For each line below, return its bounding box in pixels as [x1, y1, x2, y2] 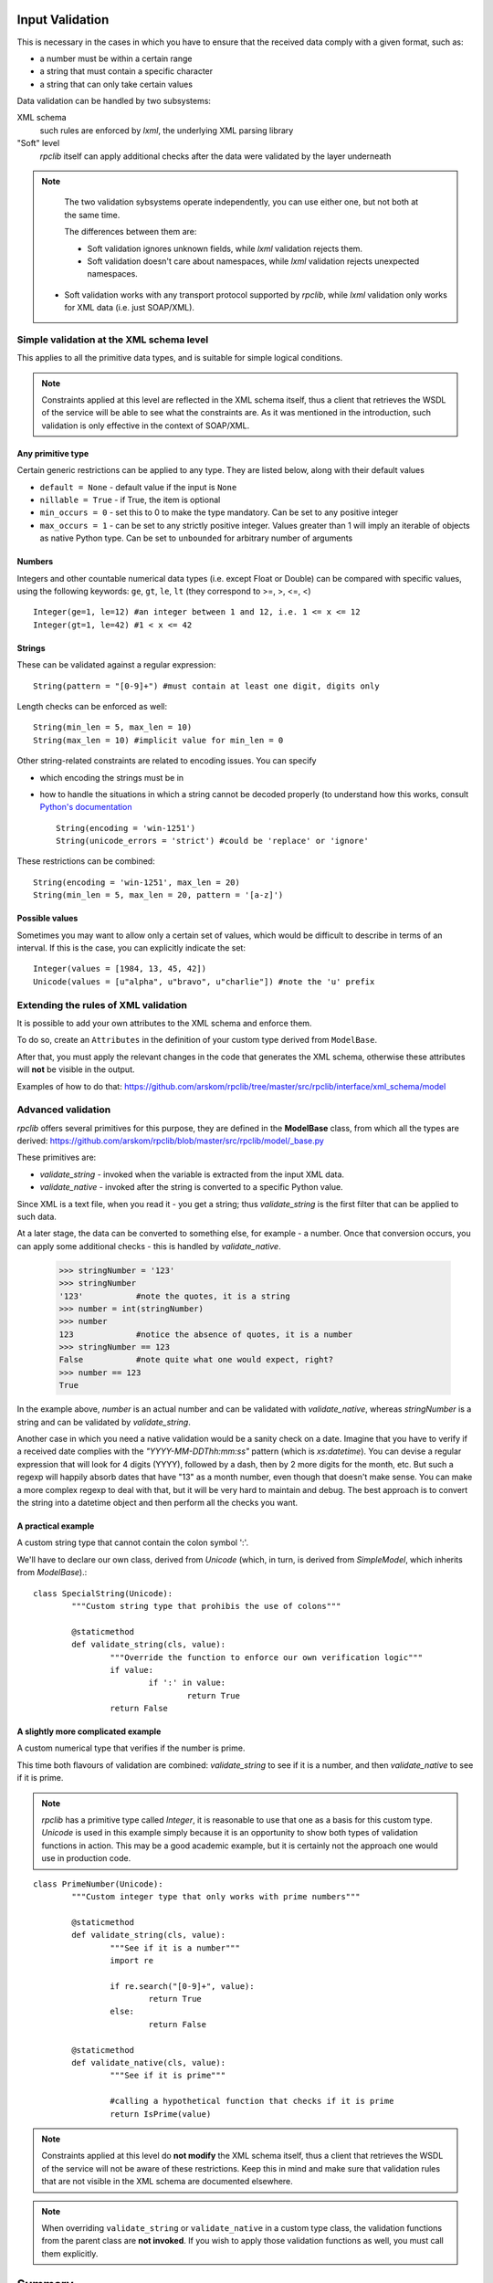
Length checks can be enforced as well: [16, 700, 168, 711]
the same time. [64, 209, 121, 220]
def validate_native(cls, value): [71, 2057, 226, 2068]
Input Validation [16, 12, 110, 27]
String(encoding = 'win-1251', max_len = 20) [33, 877, 241, 888]
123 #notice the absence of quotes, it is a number [58, 1329, 353, 1340]
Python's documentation [39, 802, 132, 813]
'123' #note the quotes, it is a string [58, 1290, 291, 1301]
